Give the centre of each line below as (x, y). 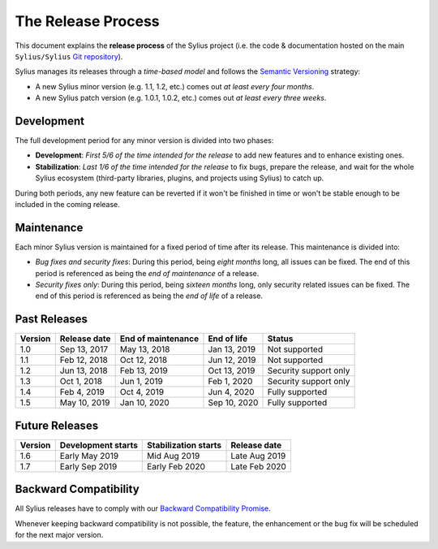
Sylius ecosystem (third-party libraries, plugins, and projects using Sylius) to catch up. (180, 178)
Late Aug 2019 (258, 456)
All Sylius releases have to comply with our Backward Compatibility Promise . (143, 508)
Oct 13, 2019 (232, 371)
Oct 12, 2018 (144, 360)
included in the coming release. (68, 204)
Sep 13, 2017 (84, 349)
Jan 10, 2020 (144, 403)
